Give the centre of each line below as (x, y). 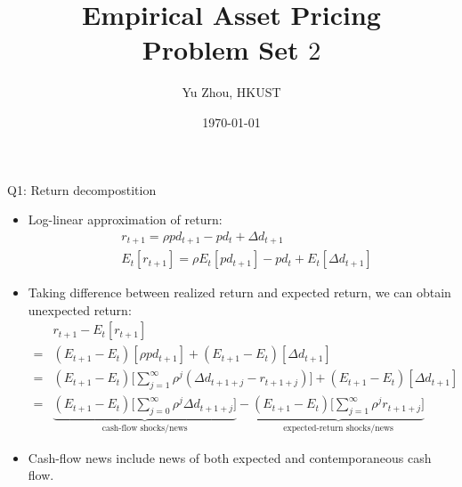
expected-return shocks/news (338, 428)
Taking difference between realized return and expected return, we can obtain (239, 292)
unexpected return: (80, 309)
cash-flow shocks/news (145, 428)
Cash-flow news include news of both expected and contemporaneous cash (230, 457)
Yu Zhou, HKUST (231, 92)
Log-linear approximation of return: (125, 219)
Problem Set (220, 49)
